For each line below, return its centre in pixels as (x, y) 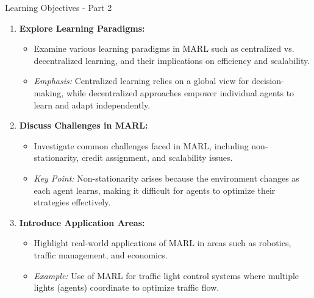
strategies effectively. (72, 202)
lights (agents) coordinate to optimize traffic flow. (127, 287)
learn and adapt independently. (92, 105)
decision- (268, 81)
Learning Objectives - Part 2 (59, 7)
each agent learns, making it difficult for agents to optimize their (155, 190)
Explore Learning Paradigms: (82, 28)
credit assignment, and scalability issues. (157, 158)
